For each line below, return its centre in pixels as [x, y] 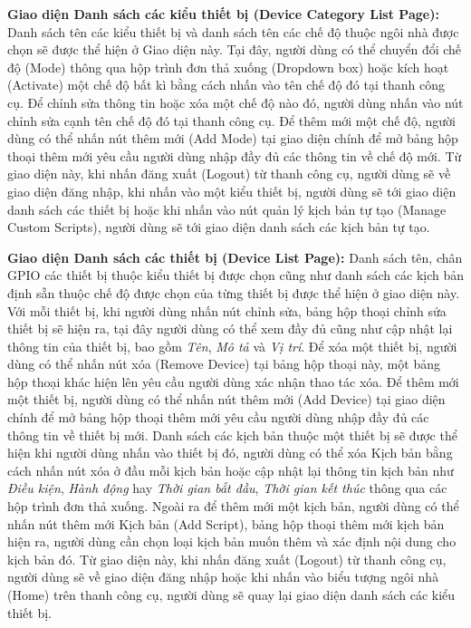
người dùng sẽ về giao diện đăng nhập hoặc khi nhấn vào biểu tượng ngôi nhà [223, 577]
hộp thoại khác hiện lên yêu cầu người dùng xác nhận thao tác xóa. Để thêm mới [233, 381]
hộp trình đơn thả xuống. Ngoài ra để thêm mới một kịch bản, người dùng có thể [233, 506]
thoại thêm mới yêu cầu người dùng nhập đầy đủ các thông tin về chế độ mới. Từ [235, 155]
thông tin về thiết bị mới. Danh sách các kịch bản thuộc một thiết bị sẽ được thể [232, 435]
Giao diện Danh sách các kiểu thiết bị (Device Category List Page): [223, 14]
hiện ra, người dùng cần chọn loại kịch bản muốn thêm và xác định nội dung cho [232, 541]
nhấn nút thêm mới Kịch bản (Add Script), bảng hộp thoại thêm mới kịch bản [226, 523]
